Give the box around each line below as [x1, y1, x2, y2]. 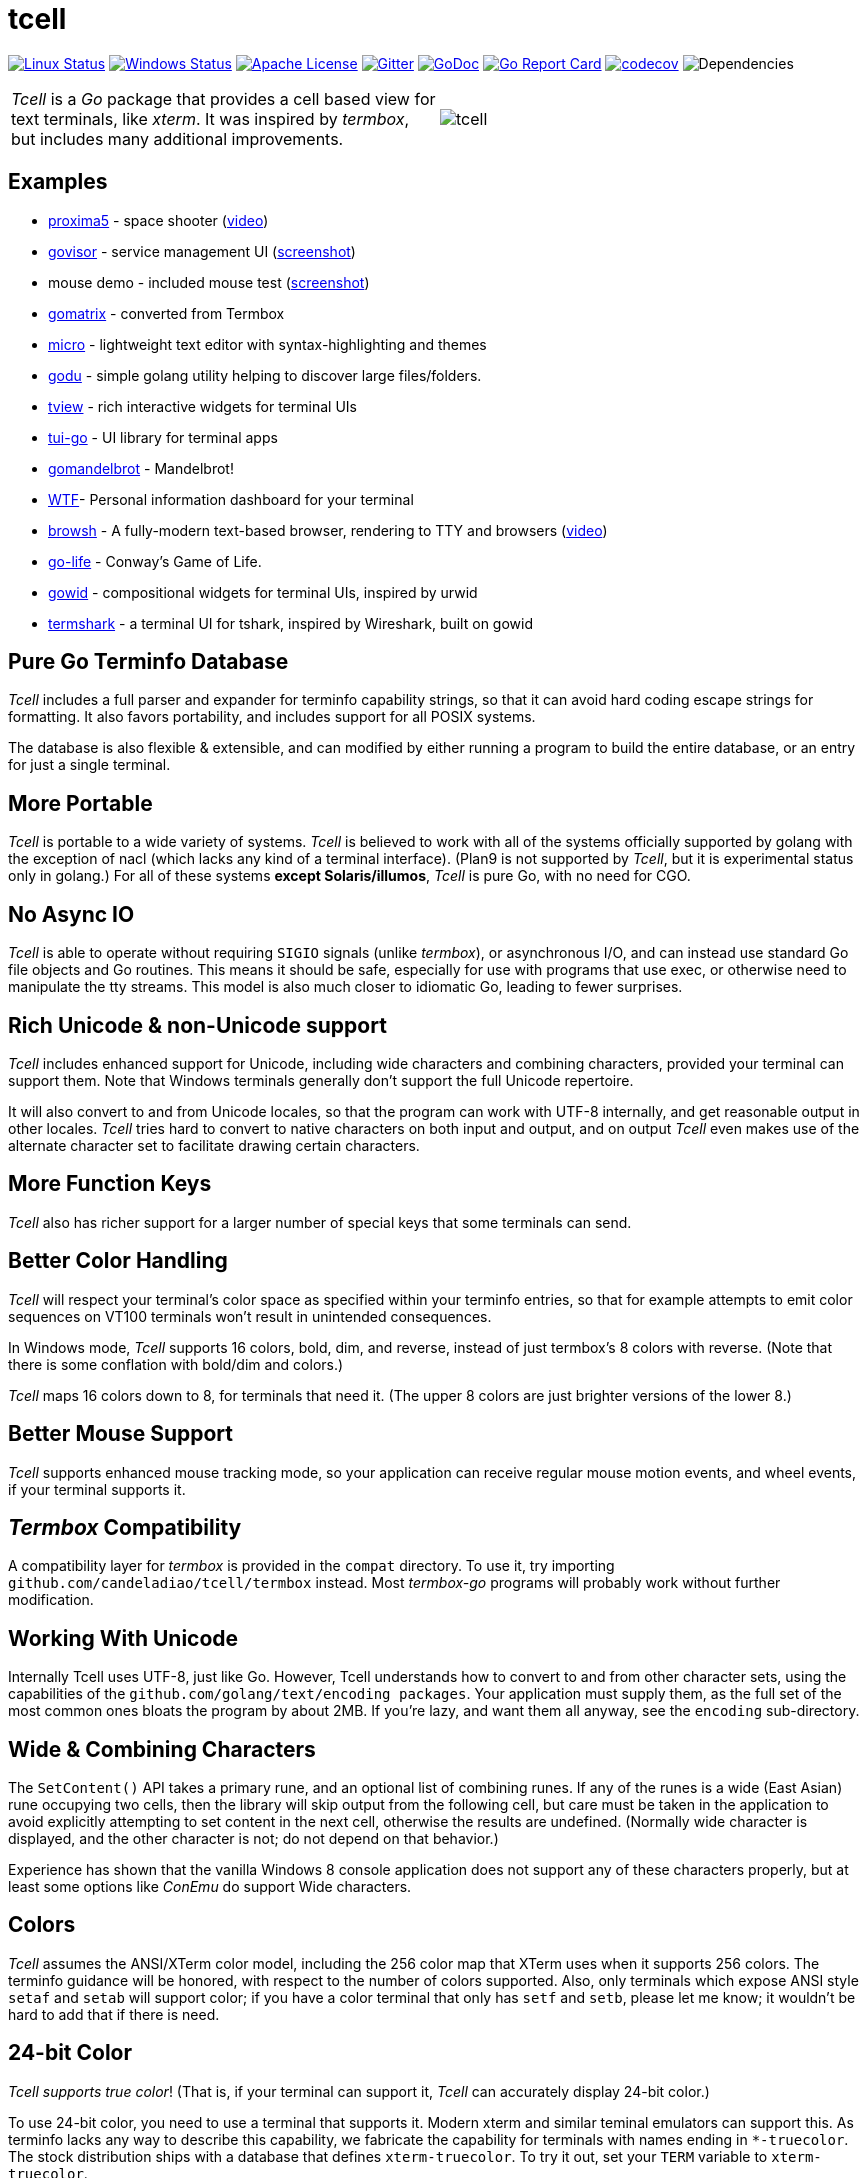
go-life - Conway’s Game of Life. [48, 552, 262, 570]
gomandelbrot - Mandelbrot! [48, 459, 234, 477]
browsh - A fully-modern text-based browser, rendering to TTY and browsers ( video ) [48, 521, 608, 539]
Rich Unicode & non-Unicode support [8, 1012, 387, 1038]
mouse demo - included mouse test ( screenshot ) [48, 273, 370, 291]
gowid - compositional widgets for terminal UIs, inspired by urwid [48, 583, 478, 601]
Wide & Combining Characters [8, 1736, 316, 1762]
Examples [8, 169, 108, 195]
